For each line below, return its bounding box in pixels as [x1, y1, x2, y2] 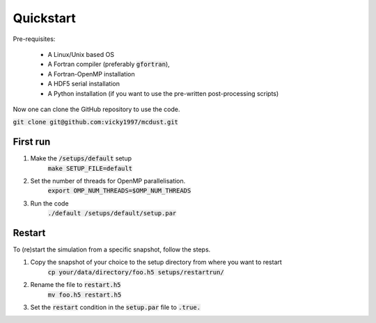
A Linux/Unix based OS [47, 50, 115, 58]
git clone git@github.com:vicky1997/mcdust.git [13, 118, 179, 126]
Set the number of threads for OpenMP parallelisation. [30, 176, 186, 185]
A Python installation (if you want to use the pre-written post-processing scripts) [47, 89, 279, 97]
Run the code [30, 199, 69, 208]
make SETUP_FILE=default [47, 164, 132, 172]
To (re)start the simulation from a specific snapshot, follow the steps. [13, 245, 211, 254]
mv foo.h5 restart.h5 [47, 290, 122, 299]
